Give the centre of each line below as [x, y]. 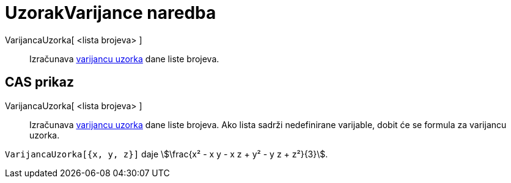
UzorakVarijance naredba [111, 13]
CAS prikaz [40, 82]
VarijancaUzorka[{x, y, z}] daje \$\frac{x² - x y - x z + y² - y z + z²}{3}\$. [167, 154]
